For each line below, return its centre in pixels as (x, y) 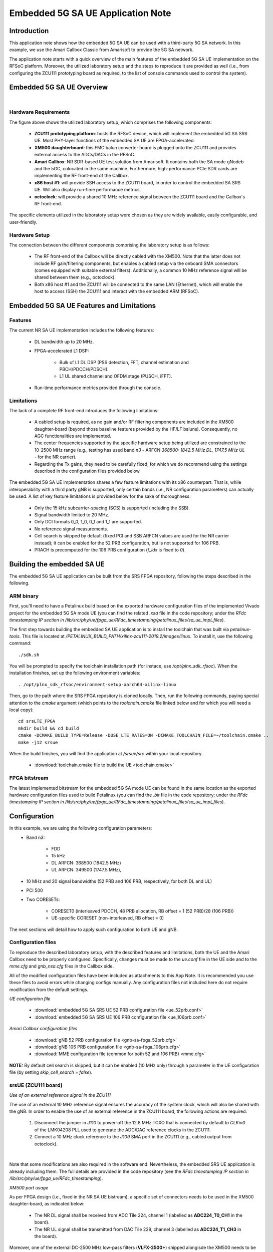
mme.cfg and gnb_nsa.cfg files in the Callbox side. (62, 966)
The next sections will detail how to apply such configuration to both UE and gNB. (93, 929)
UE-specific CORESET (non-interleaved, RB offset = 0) (108, 918)
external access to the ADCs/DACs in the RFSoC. (85, 155)
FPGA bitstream (29, 778)
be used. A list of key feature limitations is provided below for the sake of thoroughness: (100, 496)
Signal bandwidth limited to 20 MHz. (72, 515)
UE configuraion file (30, 999)
